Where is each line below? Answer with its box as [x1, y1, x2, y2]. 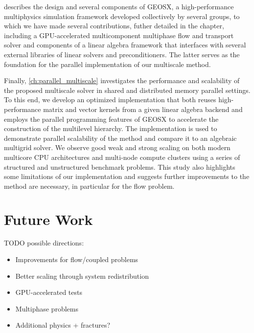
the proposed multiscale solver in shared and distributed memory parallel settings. [4, 85, 251, 95]
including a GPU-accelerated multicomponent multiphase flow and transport [4, 30, 234, 40]
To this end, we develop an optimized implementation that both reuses [4, 94, 216, 105]
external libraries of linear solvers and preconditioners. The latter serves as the [4, 49, 240, 59]
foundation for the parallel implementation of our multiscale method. [4, 59, 211, 69]
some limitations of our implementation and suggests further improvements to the [4, 171, 250, 181]
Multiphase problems [15, 303, 78, 313]
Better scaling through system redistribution [15, 270, 149, 281]
